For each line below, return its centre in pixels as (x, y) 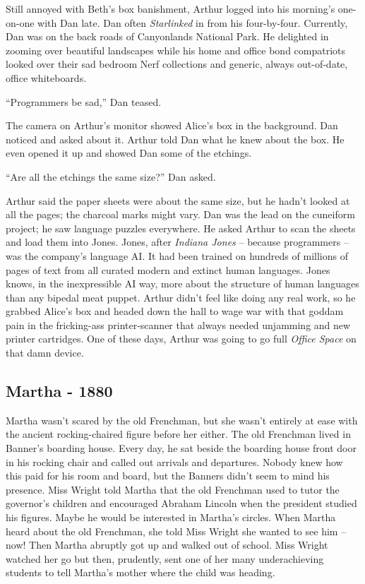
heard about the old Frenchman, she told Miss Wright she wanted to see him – (176, 531)
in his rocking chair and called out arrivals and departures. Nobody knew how (174, 461)
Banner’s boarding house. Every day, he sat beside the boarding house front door (181, 448)
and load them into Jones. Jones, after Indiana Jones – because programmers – (177, 242)
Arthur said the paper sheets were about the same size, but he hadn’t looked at (178, 200)
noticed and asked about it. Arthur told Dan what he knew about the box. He (175, 139)
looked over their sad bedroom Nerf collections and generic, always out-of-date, (177, 64)
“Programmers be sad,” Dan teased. (84, 101)
